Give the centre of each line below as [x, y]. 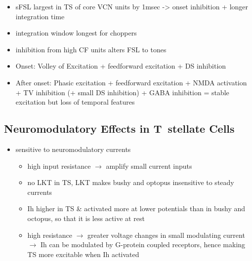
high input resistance [59, 166]
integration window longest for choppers [76, 33]
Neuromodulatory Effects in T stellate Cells [119, 129]
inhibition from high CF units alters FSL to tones [91, 49]
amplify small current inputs [149, 166]
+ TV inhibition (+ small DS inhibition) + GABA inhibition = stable [122, 92]
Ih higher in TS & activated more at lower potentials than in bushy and [136, 208]
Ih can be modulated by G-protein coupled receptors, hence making [143, 244]
